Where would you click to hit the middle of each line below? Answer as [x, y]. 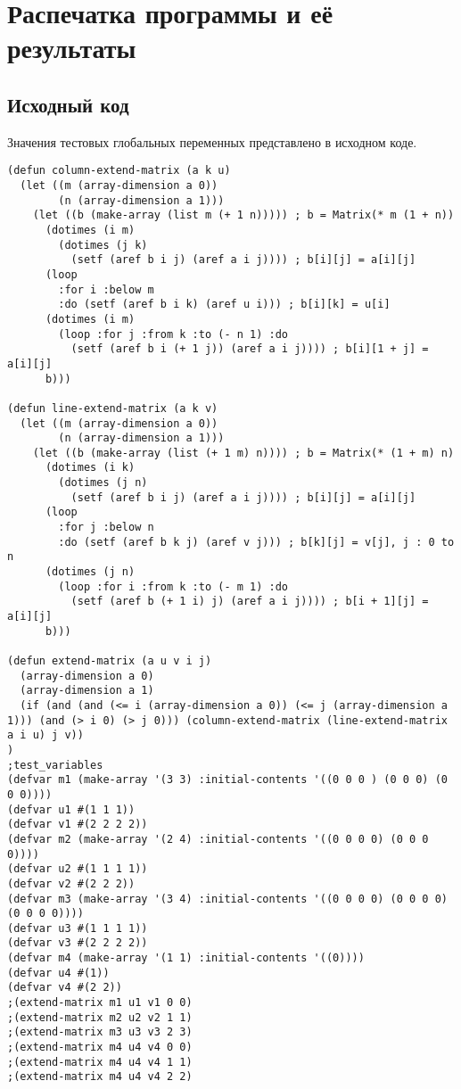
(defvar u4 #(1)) [58, 973]
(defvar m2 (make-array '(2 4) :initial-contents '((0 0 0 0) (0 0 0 [218, 839]
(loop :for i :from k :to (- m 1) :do [173, 586]
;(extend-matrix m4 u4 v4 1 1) [100, 1062]
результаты [72, 48]
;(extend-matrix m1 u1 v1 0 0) [100, 1003]
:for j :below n [106, 528]
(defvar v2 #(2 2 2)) [71, 883]
